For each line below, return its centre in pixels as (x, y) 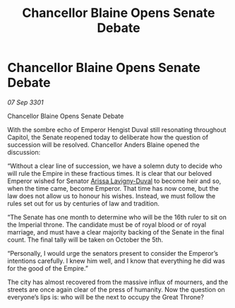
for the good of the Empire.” (48, 268)
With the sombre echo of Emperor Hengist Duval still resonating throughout (117, 129)
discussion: (24, 152)
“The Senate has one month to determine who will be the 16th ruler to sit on (117, 217)
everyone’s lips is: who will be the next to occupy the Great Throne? (106, 297)
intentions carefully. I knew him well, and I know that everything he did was (116, 261)
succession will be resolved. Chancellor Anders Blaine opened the (103, 144)
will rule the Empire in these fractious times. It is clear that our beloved (110, 173)
